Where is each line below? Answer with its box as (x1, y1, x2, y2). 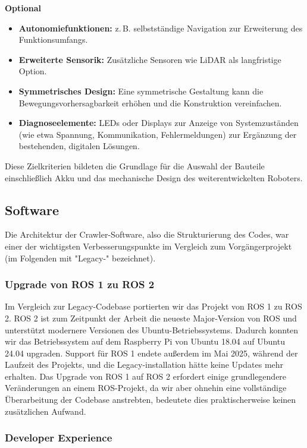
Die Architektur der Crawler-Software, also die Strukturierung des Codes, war (5, 228, 289, 241)
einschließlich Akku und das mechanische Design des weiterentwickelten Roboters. (5, 171, 303, 184)
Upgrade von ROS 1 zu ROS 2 (5, 277, 155, 292)
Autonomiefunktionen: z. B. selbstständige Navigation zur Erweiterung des (18, 21, 303, 34)
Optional (5, 2, 42, 14)
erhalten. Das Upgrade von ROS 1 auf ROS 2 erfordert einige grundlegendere (5, 370, 287, 382)
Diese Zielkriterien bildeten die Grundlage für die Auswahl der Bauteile (5, 159, 265, 172)
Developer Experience (5, 430, 112, 445)
